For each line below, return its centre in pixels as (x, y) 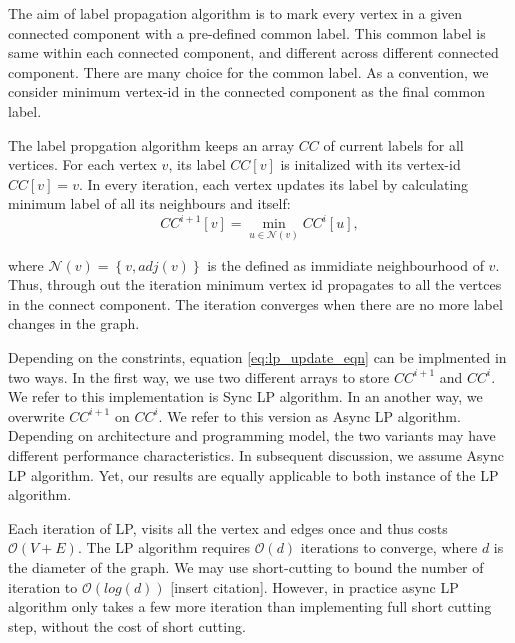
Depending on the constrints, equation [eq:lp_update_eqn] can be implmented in (257, 357)
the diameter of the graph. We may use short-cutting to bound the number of (246, 566)
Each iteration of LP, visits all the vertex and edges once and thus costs (228, 527)
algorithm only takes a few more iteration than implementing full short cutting (250, 606)
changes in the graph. (74, 323)
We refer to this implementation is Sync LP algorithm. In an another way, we (245, 396)
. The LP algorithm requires (163, 547)
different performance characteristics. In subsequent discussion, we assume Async (256, 455)
